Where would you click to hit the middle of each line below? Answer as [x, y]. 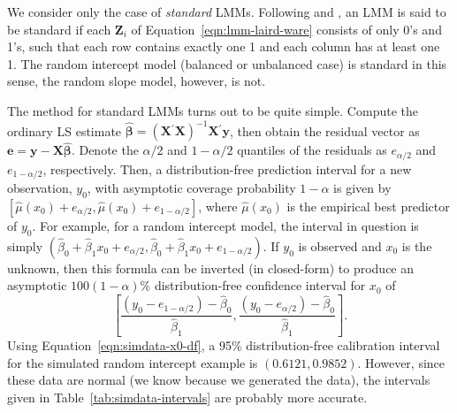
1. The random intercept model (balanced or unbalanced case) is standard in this [227, 63]
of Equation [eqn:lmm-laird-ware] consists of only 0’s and [286, 29]
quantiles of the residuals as [312, 150]
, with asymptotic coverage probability [191, 188]
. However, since [401, 362]
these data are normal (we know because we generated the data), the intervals [219, 380]
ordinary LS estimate [65, 130]
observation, [40, 188]
